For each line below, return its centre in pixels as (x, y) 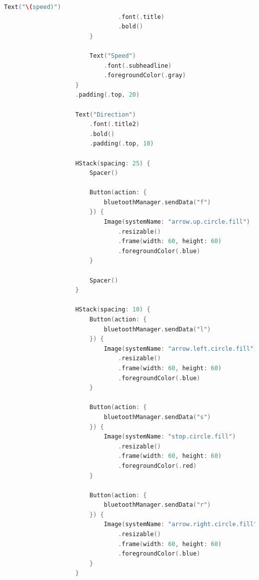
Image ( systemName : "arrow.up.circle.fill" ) (177, 222)
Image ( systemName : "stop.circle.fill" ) (170, 437)
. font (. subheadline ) (138, 66)
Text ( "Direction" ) (106, 114)
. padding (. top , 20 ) (108, 95)
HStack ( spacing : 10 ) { (113, 310)
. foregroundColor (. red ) (157, 466)
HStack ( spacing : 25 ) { (113, 163)
